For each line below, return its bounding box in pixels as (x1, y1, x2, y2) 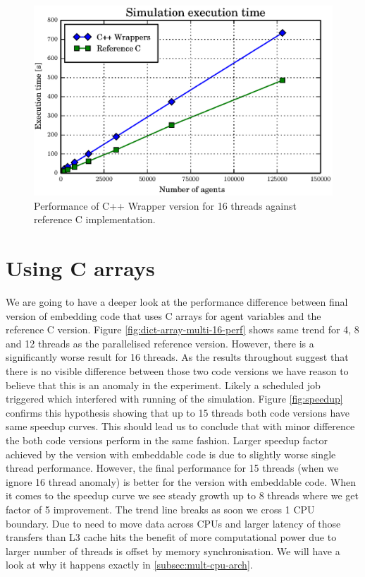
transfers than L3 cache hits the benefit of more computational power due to (6, 530, 337, 545)
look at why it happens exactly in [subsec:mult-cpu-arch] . (6, 557, 253, 572)
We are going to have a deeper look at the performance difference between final (6, 295, 348, 309)
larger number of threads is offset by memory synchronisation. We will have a (6, 543, 340, 558)
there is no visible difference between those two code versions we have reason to (6, 364, 349, 379)
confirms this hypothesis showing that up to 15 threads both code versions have (6, 405, 350, 420)
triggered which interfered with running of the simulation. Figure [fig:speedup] (6, 391, 343, 406)
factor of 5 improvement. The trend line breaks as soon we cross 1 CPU (6, 501, 315, 516)
